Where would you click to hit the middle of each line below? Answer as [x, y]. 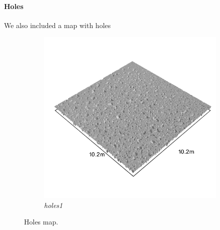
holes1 [53, 205]
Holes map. [41, 222]
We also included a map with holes [57, 25]
